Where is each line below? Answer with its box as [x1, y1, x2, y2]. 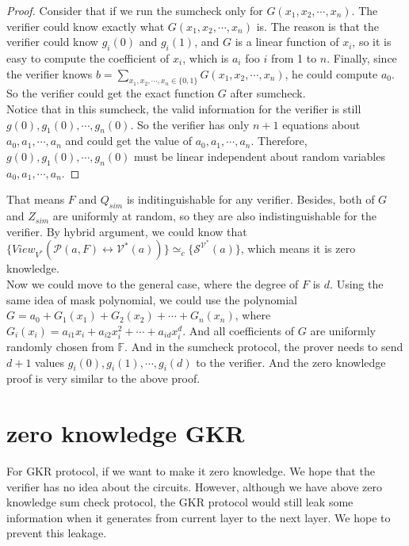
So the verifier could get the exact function [6, 85, 215, 101]
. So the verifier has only [130, 116, 250, 132]
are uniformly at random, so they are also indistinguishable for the [52, 208, 377, 224]
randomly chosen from [6, 338, 114, 354]
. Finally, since [327, 49, 397, 66]
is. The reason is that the [256, 17, 379, 34]
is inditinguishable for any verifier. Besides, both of [126, 191, 375, 208]
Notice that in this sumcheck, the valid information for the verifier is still [6, 100, 361, 116]
